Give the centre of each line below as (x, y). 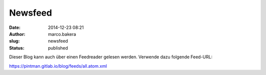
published (58, 48)
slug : (14, 41)
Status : (17, 48)
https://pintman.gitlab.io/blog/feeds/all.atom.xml (58, 66)
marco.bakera (62, 34)
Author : (17, 34)
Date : (15, 27)
